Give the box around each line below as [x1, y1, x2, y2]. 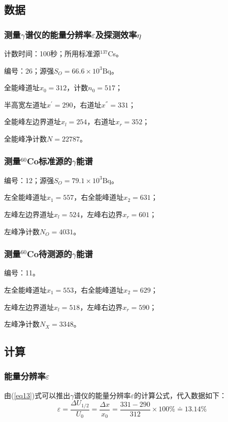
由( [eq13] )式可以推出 [4, 390, 71, 400]
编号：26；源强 [4, 65, 54, 76]
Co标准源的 [27, 155, 72, 167]
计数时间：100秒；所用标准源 [4, 48, 100, 58]
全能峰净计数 [4, 133, 47, 144]
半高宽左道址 [4, 99, 47, 110]
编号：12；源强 [4, 174, 54, 185]
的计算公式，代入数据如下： [134, 390, 227, 400]
